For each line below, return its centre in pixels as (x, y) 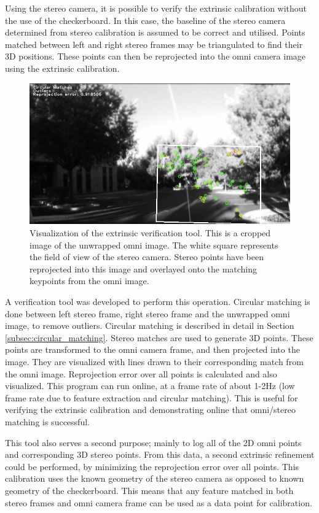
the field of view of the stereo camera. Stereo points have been (147, 257)
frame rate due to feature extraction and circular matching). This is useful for (152, 397)
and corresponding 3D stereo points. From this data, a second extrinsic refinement (160, 454)
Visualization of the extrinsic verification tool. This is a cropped (150, 233)
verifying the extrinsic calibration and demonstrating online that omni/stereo (150, 410)
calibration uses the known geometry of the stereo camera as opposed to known (155, 478)
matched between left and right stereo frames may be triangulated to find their (154, 44)
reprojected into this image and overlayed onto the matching (144, 268)
